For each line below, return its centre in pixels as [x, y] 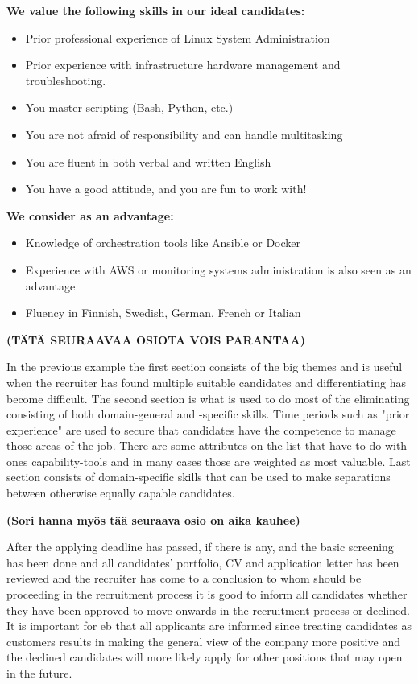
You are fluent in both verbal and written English [148, 161]
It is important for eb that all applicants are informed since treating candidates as [209, 626]
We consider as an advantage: [90, 215]
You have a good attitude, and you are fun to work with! [166, 189]
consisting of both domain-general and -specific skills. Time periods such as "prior [208, 414]
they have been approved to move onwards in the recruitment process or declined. [208, 610]
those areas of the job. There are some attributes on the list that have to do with [207, 445]
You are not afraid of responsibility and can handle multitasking [184, 134]
